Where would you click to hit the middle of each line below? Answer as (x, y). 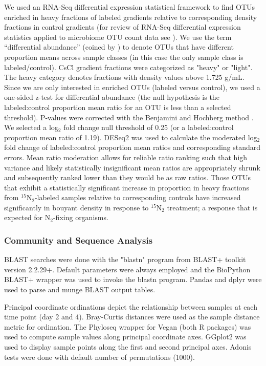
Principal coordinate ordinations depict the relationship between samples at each (131, 306)
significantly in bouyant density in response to (76, 207)
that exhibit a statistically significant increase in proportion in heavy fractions (127, 187)
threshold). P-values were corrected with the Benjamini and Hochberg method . (129, 117)
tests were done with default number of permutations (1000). (99, 357)
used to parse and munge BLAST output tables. (80, 289)
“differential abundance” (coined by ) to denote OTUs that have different (119, 47)
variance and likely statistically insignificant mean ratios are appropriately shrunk (132, 167)
